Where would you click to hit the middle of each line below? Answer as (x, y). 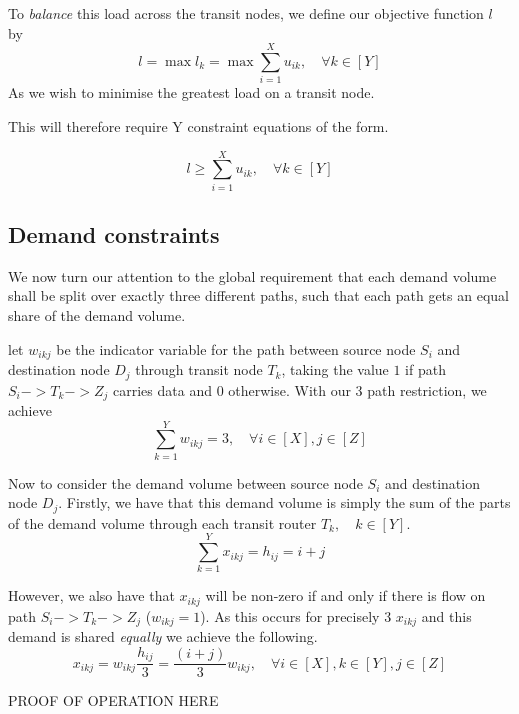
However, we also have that (91, 595)
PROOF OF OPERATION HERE (113, 700)
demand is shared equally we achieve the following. (163, 636)
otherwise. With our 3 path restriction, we (357, 389)
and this (446, 615)
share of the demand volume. (97, 315)
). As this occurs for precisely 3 (296, 615)
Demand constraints (114, 234)
